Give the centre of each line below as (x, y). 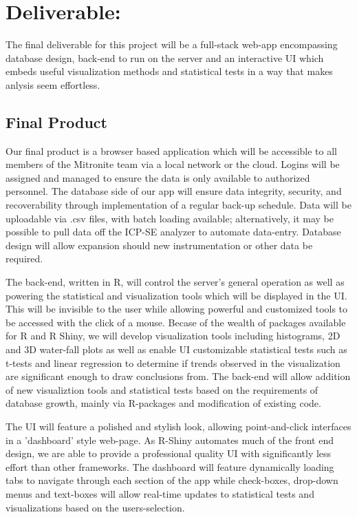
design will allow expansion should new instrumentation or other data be (159, 245)
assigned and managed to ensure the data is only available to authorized (158, 177)
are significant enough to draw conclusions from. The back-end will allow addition (178, 376)
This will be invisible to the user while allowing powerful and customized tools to (177, 309)
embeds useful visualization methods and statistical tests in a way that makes (169, 71)
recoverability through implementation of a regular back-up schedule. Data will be (178, 205)
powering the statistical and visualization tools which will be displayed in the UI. (176, 295)
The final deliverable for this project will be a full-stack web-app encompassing (172, 44)
